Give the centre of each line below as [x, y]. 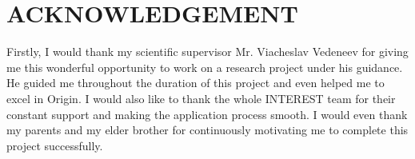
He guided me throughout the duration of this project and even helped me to [196, 83]
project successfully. [55, 145]
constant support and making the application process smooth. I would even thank [207, 114]
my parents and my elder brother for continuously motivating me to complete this [207, 130]
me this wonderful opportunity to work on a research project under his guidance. [205, 67]
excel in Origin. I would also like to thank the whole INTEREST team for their [201, 98]
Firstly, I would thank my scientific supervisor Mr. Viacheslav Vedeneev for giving [207, 52]
